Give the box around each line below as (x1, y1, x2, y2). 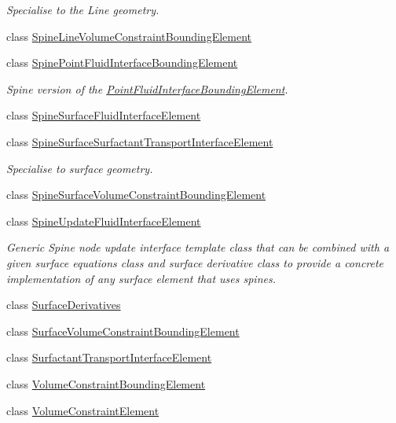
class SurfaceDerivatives (6, 296, 121, 313)
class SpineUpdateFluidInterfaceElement (6, 212, 201, 229)
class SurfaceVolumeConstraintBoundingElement (6, 322, 240, 339)
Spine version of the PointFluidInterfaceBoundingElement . (6, 80, 288, 97)
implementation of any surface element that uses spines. (6, 270, 276, 286)
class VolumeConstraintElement (6, 402, 159, 418)
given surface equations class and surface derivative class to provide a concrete (6, 254, 384, 270)
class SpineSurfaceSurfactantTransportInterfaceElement (6, 133, 273, 149)
